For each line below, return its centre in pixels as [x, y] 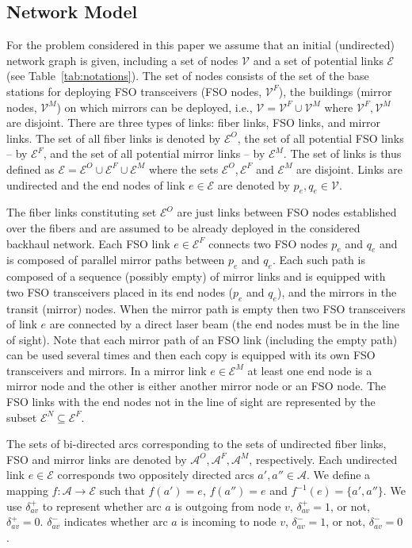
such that [122, 491]
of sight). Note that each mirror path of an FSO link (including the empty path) [202, 339]
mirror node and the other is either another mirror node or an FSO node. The [196, 386]
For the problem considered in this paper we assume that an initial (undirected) [200, 45]
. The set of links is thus [342, 153]
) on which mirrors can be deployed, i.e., [154, 107]
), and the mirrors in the [337, 291]
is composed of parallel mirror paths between [116, 260]
